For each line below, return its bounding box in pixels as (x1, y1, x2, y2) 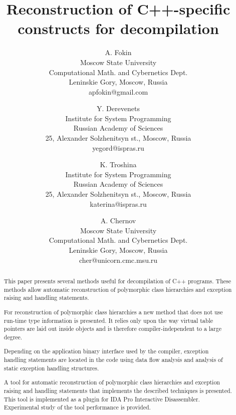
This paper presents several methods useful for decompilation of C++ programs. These (4, 276, 231, 285)
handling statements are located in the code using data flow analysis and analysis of (4, 355, 223, 364)
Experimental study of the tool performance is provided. (4, 403, 151, 411)
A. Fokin (105, 47, 132, 58)
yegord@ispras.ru (92, 142, 144, 153)
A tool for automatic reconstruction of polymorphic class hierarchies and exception (4, 378, 220, 386)
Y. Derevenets (97, 103, 140, 114)
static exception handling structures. (4, 363, 99, 372)
